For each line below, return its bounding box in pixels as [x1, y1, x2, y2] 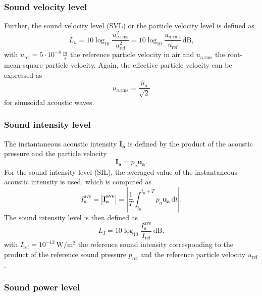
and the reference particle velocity [140, 249, 246, 259]
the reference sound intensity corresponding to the [78, 239, 233, 250]
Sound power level [4, 281, 80, 293]
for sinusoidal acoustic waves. [4, 96, 94, 107]
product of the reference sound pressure [4, 249, 126, 259]
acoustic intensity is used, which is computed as [4, 176, 152, 187]
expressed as [4, 69, 42, 80]
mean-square [4, 59, 43, 70]
